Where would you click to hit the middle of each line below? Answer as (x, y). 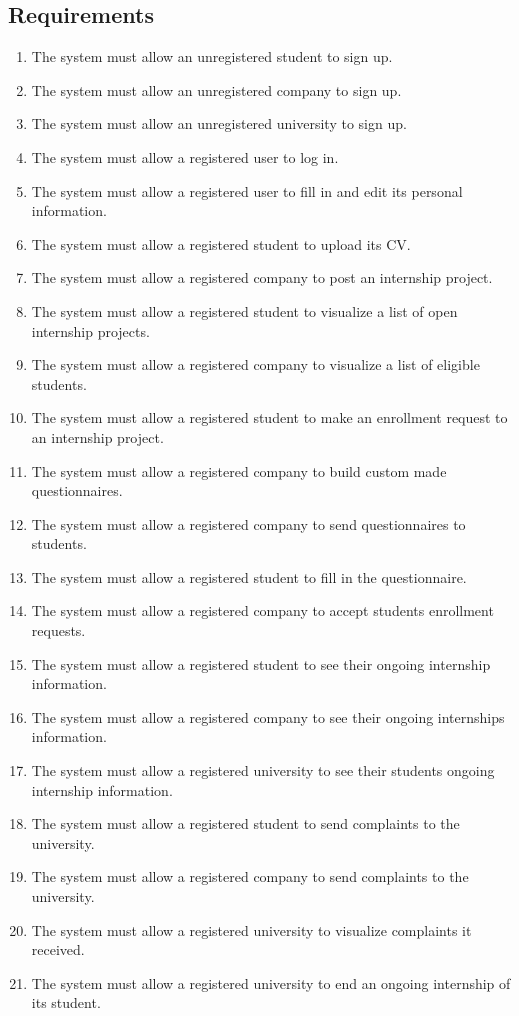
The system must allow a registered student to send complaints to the (245, 823)
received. (58, 949)
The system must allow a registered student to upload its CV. (221, 243)
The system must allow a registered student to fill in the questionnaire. (249, 576)
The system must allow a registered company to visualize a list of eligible (255, 364)
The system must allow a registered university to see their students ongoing (263, 770)
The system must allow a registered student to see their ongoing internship (261, 663)
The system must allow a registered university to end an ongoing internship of (271, 982)
